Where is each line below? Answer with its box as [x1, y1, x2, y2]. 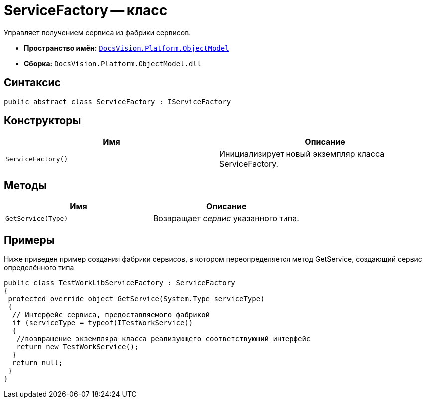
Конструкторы [4, 114, 81, 127]
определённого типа [4, 263, 74, 272]
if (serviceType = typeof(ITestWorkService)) [12, 319, 193, 327]
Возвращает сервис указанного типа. [153, 213, 299, 224]
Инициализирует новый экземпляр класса [219, 149, 385, 159]
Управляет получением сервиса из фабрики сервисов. [4, 28, 191, 37]
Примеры [4, 233, 55, 246]
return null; [12, 359, 63, 367]
